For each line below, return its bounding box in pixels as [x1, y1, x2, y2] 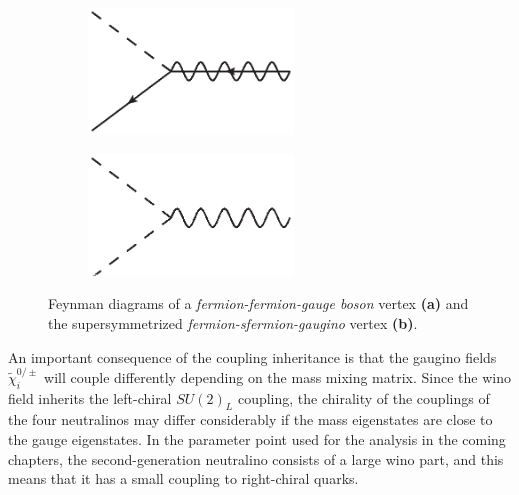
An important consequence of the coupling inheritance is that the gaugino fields [8, 346, 497, 367]
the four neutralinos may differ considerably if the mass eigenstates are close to [8, 409, 493, 430]
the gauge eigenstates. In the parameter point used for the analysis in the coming [8, 429, 506, 450]
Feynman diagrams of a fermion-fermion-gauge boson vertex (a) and [48, 293, 469, 314]
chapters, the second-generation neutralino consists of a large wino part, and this [8, 448, 504, 469]
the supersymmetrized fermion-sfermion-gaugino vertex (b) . [48, 312, 418, 333]
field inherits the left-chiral [8, 387, 172, 408]
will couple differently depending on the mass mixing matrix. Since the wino [44, 366, 511, 387]
